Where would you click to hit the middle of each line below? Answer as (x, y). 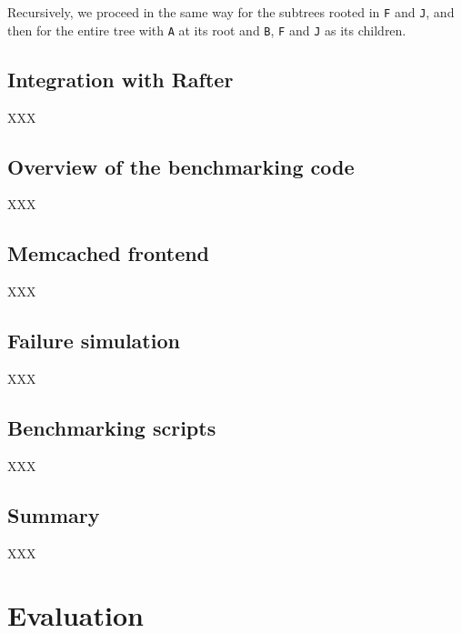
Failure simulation (94, 341)
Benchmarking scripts (112, 427)
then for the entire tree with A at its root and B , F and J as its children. (207, 30)
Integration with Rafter (121, 79)
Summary (54, 514)
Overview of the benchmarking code (181, 166)
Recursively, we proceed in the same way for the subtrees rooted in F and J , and (231, 12)
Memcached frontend (109, 253)
